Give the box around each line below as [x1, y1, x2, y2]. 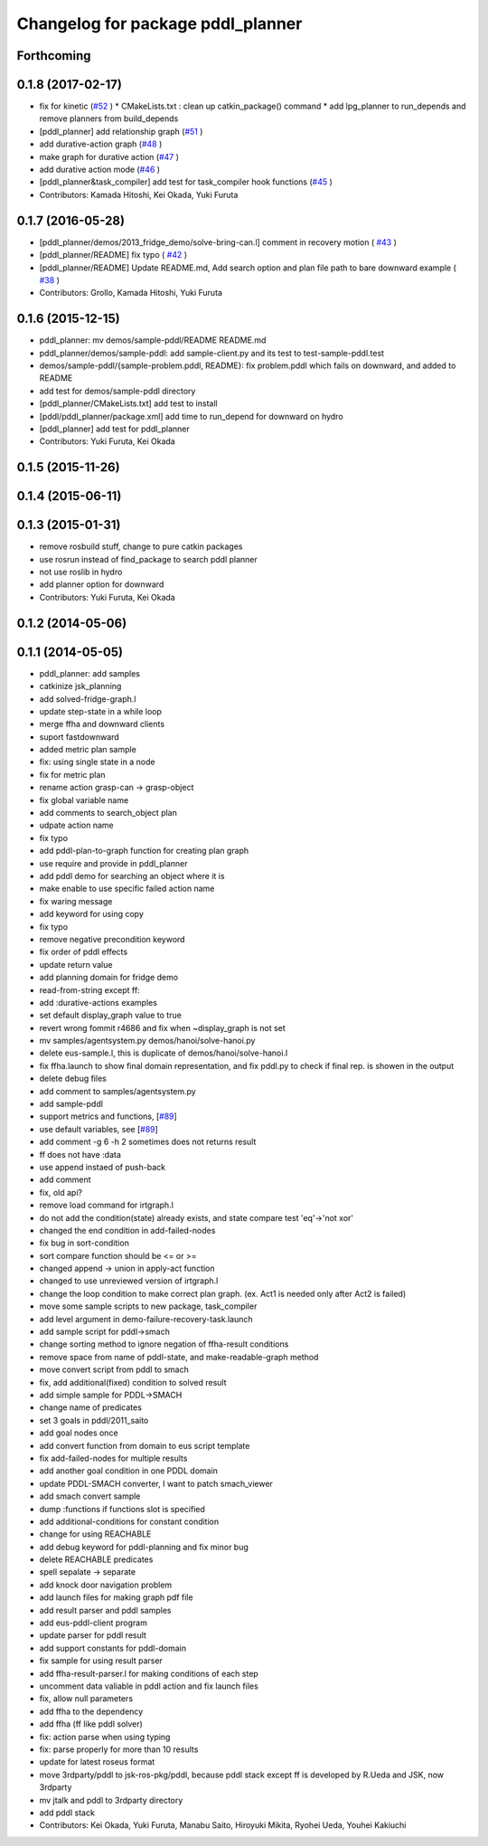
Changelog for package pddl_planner [16, 14, 303, 33]
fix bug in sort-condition [39, 1237, 130, 1248]
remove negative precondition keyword [39, 933, 185, 944]
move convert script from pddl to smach [39, 1364, 190, 1375]
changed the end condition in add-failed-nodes [39, 1225, 216, 1235]
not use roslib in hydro [39, 566, 123, 578]
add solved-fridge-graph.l [39, 693, 136, 705]
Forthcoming [16, 48, 91, 63]
